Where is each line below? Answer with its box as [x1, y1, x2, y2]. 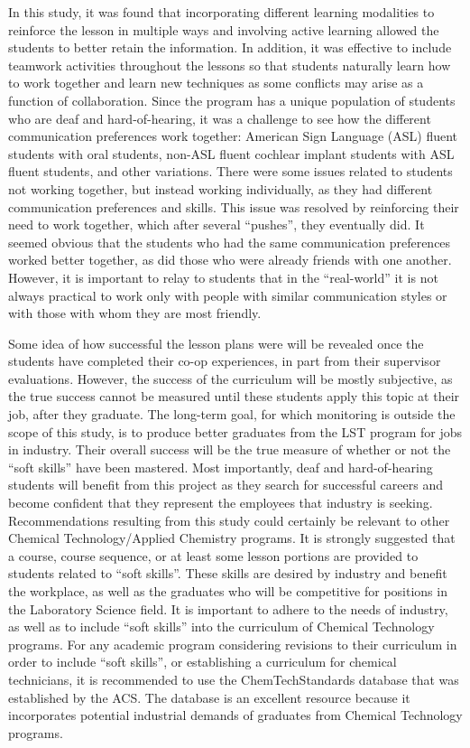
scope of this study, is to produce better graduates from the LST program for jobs [8, 422, 463, 441]
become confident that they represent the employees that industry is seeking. [8, 493, 433, 512]
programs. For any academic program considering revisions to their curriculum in [8, 634, 457, 653]
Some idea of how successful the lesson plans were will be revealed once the [8, 333, 424, 352]
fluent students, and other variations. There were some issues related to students [8, 162, 453, 181]
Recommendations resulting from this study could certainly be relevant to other [8, 510, 450, 529]
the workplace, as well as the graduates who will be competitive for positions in [8, 582, 447, 600]
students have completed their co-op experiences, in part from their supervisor [8, 351, 441, 370]
